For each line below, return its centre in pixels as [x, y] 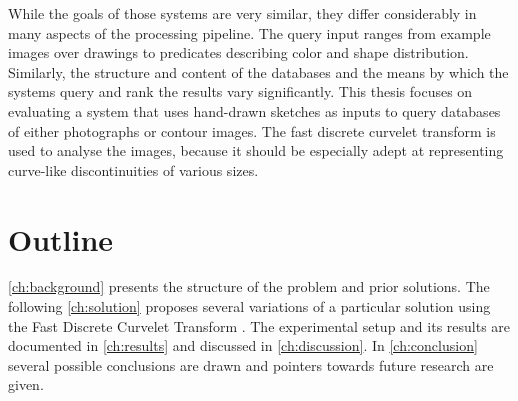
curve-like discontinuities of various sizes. [133, 169]
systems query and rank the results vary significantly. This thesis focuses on [240, 91]
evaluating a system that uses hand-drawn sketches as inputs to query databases [254, 110]
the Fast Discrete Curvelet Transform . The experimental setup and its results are [259, 325]
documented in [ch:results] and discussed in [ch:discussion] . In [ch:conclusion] [243, 345]
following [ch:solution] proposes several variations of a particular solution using [249, 306]
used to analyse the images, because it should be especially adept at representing [256, 150]
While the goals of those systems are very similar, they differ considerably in [242, 13]
